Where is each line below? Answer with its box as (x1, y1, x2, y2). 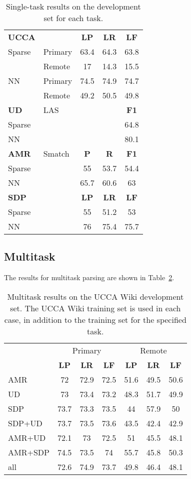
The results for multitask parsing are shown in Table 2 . (4, 272, 174, 283)
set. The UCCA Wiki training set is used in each (10, 302, 181, 314)
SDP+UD (8, 417, 42, 429)
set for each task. (43, 12, 103, 24)
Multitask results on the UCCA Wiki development (7, 290, 184, 302)
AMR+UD (8, 431, 46, 443)
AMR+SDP (8, 446, 49, 458)
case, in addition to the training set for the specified (4, 313, 186, 325)
